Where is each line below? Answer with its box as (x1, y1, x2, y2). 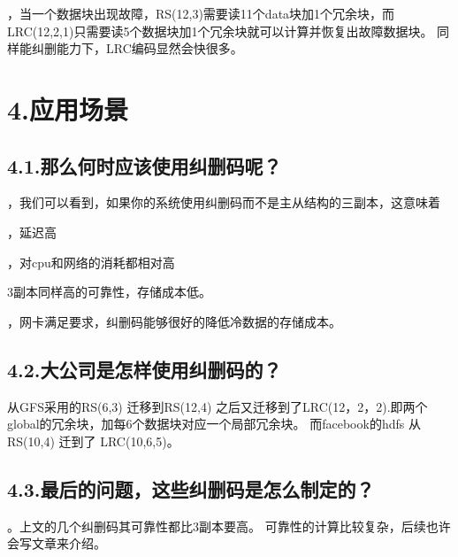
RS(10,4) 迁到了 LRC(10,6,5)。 (7, 431, 179, 450)
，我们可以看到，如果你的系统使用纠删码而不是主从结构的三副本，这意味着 (7, 193, 440, 212)
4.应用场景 (7, 90, 129, 127)
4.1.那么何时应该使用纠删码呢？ (7, 151, 282, 179)
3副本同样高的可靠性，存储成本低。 (7, 282, 211, 301)
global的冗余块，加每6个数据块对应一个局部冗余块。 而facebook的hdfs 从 (7, 414, 421, 433)
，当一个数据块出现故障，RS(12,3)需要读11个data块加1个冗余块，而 (7, 4, 395, 22)
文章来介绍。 (31, 534, 106, 553)
